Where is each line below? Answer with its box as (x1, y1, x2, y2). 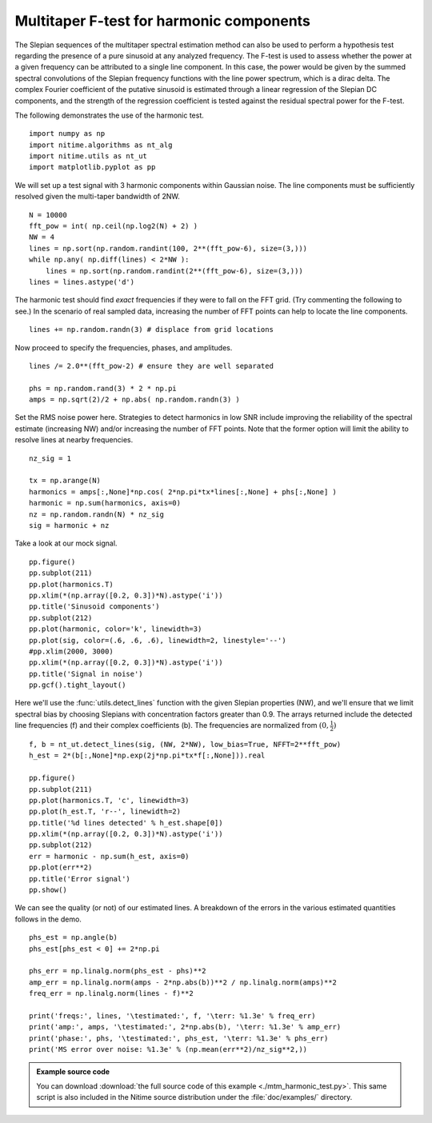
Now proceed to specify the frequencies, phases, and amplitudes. (14, 342, 233, 352)
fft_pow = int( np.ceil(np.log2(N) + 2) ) (29, 222, 198, 231)
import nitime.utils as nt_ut (29, 152, 148, 161)
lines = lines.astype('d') (29, 277, 135, 286)
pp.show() (29, 885, 67, 895)
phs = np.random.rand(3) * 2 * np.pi (29, 384, 178, 393)
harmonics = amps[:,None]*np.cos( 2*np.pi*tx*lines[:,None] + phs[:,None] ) (29, 487, 338, 496)
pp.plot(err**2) (29, 863, 93, 872)
